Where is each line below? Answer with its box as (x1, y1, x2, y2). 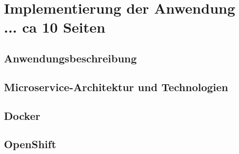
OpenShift (4, 136, 57, 152)
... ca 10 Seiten (4, 17, 105, 37)
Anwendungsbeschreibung (4, 50, 137, 65)
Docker (4, 108, 40, 123)
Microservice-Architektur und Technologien (4, 79, 228, 94)
